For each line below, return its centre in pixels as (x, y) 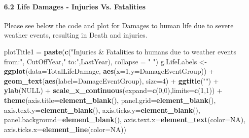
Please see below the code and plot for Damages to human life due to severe (119, 25)
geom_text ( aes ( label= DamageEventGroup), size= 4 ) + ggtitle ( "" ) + (111, 80)
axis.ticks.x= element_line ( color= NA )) (65, 129)
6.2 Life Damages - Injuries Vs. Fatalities (75, 6)
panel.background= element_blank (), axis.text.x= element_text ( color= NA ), (125, 119)
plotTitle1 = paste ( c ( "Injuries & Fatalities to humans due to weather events (120, 51)
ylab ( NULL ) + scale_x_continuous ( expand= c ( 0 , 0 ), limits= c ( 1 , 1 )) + (113, 90)
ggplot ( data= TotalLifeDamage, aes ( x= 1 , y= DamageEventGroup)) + (109, 71)
